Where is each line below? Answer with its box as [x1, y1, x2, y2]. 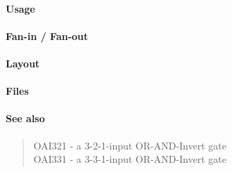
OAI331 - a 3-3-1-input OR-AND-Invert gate [33, 152, 226, 166]
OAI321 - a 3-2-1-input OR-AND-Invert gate [33, 138, 226, 152]
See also [6, 111, 45, 126]
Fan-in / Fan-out [6, 28, 89, 43]
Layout [6, 55, 40, 70]
